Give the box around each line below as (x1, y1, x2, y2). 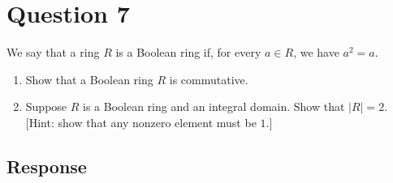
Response (6, 153, 87, 178)
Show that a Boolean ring (25, 70, 153, 87)
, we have (293, 44, 339, 61)
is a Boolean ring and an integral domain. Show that (83, 98, 345, 115)
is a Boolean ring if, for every (115, 44, 261, 61)
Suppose (25, 98, 67, 115)
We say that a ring (6, 44, 100, 61)
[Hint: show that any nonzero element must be (25, 113, 257, 130)
